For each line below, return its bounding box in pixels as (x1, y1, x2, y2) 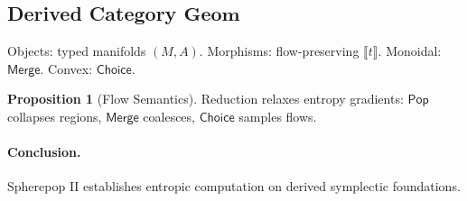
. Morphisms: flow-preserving (199, 41, 360, 60)
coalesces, (143, 106, 195, 125)
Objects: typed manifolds (7, 41, 146, 60)
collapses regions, (7, 106, 102, 125)
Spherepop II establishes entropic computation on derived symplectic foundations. (7, 177, 461, 196)
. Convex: (40, 59, 93, 78)
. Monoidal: (378, 41, 442, 60)
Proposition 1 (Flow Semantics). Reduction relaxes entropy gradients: (7, 89, 404, 108)
